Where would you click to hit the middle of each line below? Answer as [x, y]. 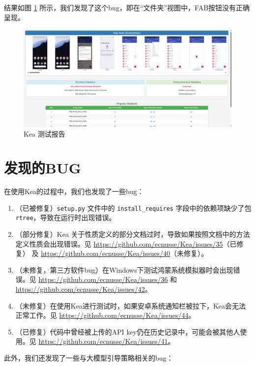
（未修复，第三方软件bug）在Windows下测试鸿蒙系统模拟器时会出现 [124, 269]
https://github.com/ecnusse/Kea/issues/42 [80, 289]
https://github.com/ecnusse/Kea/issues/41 [103, 341]
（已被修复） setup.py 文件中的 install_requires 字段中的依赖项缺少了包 [133, 208]
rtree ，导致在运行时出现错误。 [66, 217]
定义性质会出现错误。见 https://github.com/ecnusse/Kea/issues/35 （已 [126, 243]
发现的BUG [42, 168]
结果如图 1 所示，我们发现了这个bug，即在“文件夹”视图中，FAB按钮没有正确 [127, 7]
